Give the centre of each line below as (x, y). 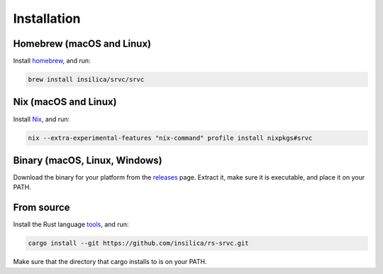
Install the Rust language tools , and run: (71, 224)
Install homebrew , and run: (52, 61)
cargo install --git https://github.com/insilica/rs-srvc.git (138, 243)
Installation (47, 18)
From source (41, 208)
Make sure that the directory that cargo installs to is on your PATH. (110, 262)
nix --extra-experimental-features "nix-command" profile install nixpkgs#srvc (170, 138)
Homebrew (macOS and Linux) (82, 44)
